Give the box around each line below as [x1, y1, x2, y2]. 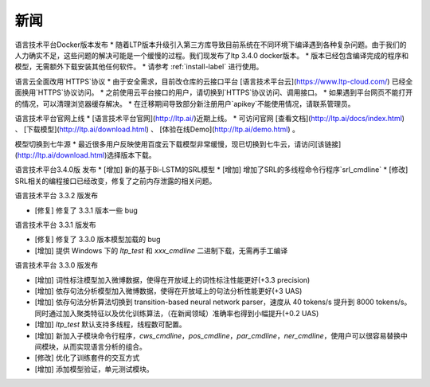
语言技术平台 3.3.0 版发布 [14, 260, 99, 270]
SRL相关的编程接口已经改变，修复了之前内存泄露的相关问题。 [14, 176, 217, 186]
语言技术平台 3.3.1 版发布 [14, 220, 96, 230]
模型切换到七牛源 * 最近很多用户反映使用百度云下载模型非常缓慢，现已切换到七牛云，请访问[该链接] [14, 139, 342, 149]
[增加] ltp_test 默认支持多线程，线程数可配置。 [34, 319, 186, 330]
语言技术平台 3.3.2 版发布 [14, 191, 99, 201]
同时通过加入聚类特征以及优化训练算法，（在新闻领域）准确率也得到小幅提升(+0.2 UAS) [34, 308, 319, 318]
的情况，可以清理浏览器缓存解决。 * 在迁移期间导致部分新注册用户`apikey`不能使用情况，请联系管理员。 [14, 99, 355, 108]
